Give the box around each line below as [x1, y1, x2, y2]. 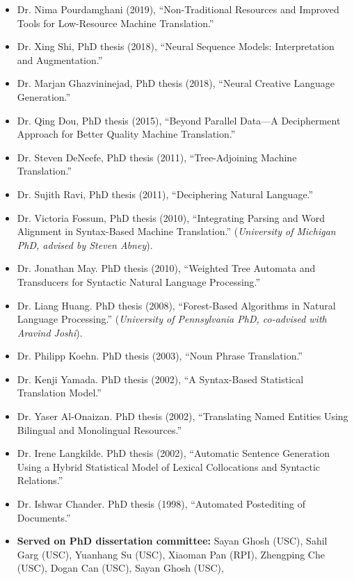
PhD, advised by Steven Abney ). [17, 237, 153, 252]
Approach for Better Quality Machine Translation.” [17, 127, 236, 141]
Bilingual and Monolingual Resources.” [17, 422, 182, 437]
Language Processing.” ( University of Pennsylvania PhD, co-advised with [17, 312, 327, 326]
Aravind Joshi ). [17, 325, 83, 339]
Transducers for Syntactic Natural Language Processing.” [17, 274, 261, 289]
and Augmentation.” [17, 52, 103, 67]
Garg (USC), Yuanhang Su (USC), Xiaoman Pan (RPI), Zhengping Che [17, 547, 325, 561]
